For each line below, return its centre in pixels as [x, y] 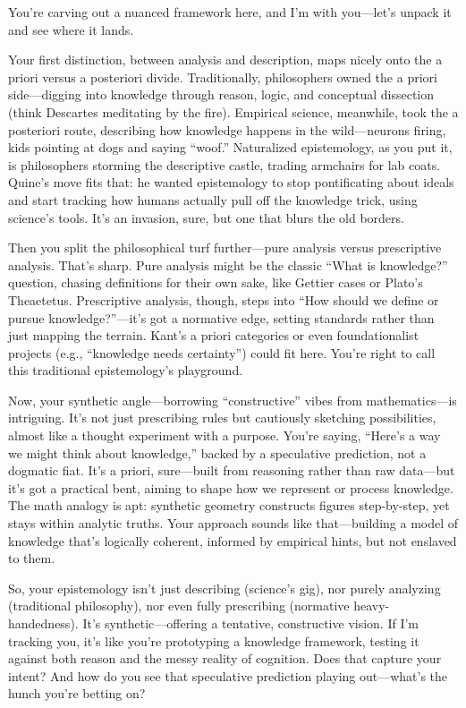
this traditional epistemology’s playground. [126, 370]
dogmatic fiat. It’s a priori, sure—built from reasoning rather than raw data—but [232, 470]
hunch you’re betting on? [77, 693]
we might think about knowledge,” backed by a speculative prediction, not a [217, 452]
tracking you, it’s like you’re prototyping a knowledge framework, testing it [214, 640]
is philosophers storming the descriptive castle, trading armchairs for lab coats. [225, 164]
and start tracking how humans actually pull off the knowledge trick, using [213, 199]
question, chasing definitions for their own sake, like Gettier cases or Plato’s [216, 282]
